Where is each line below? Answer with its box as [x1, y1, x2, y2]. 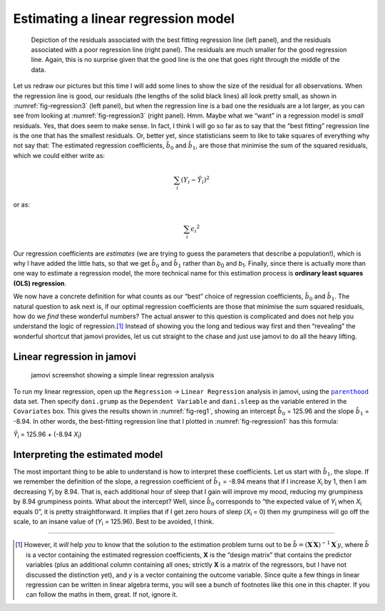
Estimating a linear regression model [13, 11, 235, 26]
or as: [13, 200, 30, 209]
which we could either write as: [13, 151, 106, 160]
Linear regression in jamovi [13, 350, 137, 362]
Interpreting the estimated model [13, 449, 163, 461]
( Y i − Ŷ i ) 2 [180, 174, 210, 185]
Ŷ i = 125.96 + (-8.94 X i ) [13, 430, 82, 440]
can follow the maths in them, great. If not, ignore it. [26, 590, 178, 599]
